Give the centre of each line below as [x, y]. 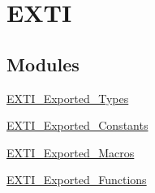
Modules [43, 64]
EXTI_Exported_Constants [77, 125]
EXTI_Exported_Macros [71, 152]
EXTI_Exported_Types [68, 98]
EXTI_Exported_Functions [77, 180]
